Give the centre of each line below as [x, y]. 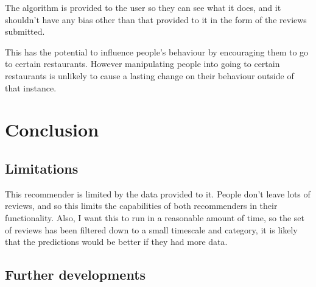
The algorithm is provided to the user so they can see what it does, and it [143, 7]
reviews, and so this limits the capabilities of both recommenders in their [141, 206]
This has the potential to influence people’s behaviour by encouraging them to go [157, 51]
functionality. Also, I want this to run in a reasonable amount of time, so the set [155, 217]
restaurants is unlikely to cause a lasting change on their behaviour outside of [149, 75]
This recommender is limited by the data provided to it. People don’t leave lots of [158, 193]
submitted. [25, 31]
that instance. [31, 87]
